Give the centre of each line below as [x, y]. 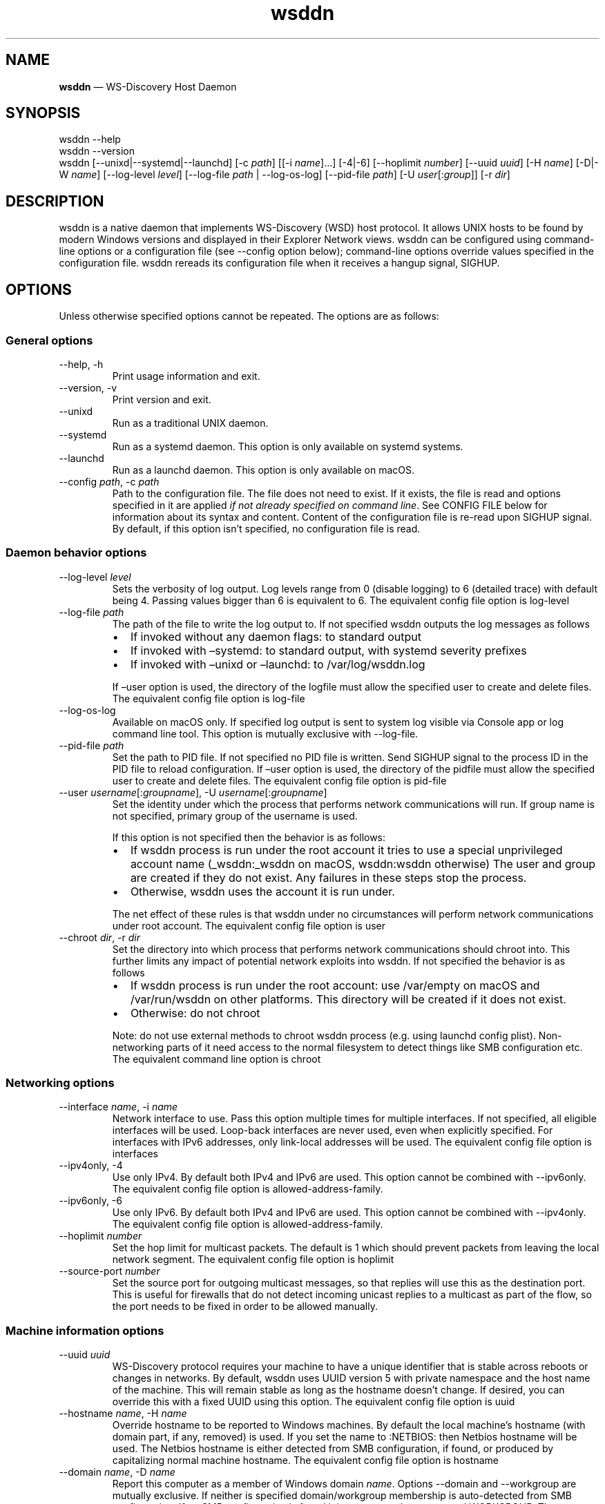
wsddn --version [97, 151]
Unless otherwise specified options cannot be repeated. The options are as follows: [249, 316]
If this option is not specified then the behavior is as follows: [249, 837]
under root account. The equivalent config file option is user [249, 925]
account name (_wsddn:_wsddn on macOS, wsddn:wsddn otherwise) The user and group [363, 864]
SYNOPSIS [43, 113]
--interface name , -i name [118, 1107]
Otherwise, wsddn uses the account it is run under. [262, 891]
